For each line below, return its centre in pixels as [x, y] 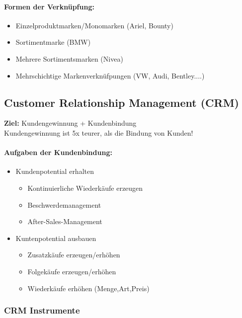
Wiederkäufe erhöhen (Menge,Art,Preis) [88, 288]
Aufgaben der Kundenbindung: [58, 152]
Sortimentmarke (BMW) [53, 42]
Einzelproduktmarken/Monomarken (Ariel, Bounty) [94, 25]
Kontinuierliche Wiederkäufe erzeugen [85, 188]
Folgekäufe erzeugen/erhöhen [72, 271]
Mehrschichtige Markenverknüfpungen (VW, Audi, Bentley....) [110, 75]
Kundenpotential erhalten [55, 171]
